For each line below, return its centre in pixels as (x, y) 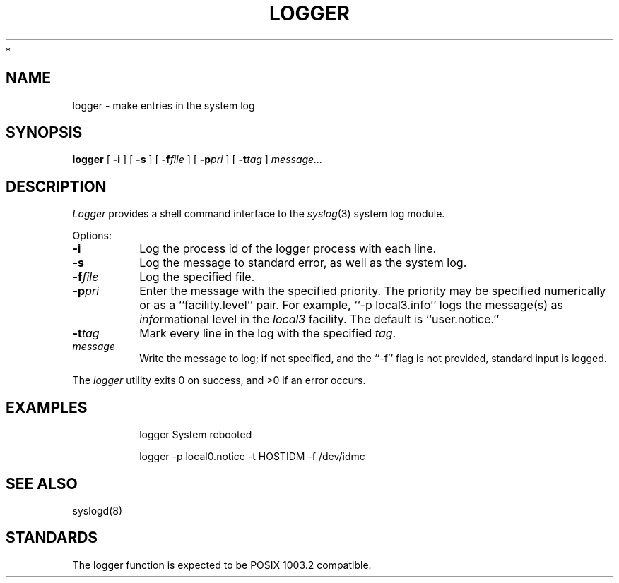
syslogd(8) (98, 510)
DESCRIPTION (56, 186)
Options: (92, 236)
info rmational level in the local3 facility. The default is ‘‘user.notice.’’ (319, 319)
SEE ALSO (42, 483)
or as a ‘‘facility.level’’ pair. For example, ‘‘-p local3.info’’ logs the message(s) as (351, 305)
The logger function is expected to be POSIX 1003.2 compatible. (222, 565)
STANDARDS (52, 538)
